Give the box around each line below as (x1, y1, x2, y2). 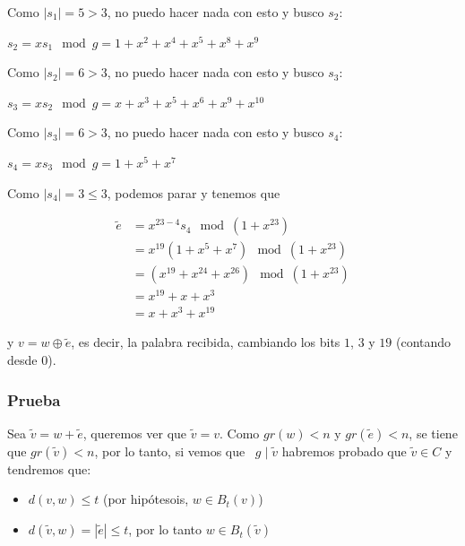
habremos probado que (281, 441, 407, 460)
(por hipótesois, (102, 490, 189, 508)
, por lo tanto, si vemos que (94, 441, 245, 460)
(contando (396, 333, 452, 351)
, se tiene (409, 423, 458, 442)
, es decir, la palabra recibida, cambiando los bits (71, 333, 340, 351)
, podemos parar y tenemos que (107, 183, 280, 202)
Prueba (7, 388, 61, 411)
